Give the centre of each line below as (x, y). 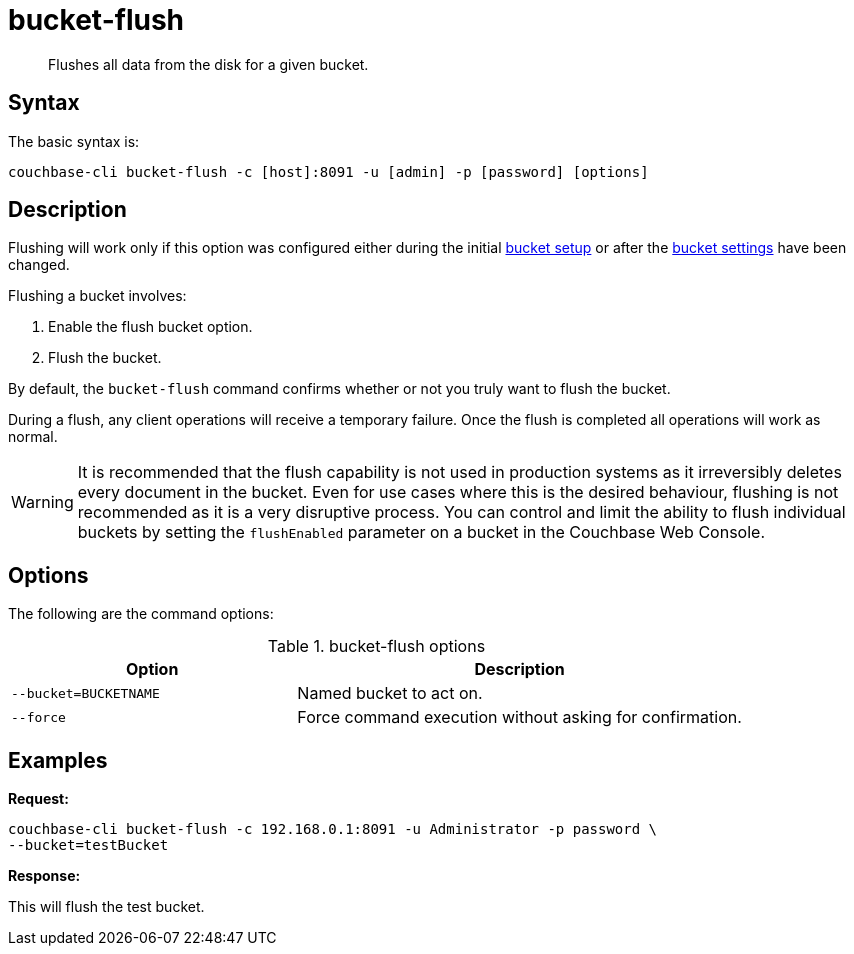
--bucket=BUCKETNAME (85, 693)
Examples (58, 760)
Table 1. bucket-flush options (376, 646)
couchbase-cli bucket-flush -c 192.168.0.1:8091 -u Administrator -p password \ (333, 829)
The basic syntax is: (74, 141)
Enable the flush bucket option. (150, 327)
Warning (42, 502)
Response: (44, 876)
